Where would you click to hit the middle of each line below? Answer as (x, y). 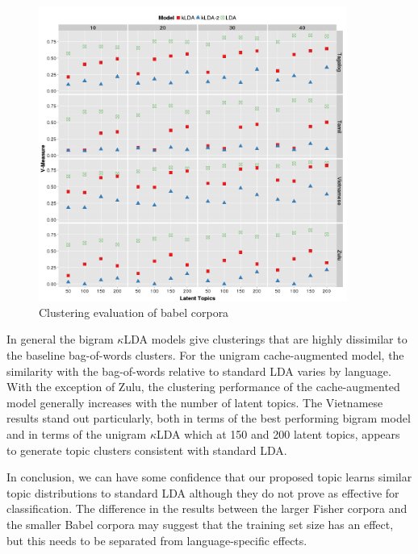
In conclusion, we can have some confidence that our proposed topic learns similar (209, 477)
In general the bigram (60, 339)
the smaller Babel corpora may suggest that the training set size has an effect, (200, 524)
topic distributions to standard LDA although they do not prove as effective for (203, 492)
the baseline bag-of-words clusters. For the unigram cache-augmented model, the (205, 354)
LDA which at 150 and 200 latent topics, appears (278, 433)
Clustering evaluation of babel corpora (134, 312)
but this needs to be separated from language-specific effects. (157, 540)
